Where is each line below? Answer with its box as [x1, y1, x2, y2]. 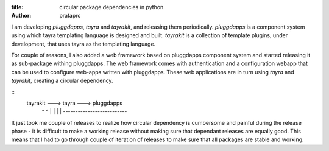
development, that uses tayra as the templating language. [11, 40, 156, 47]
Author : [11, 12, 32, 19]
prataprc [59, 12, 81, 19]
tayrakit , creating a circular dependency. [11, 77, 113, 85]
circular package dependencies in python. [59, 4, 166, 10]
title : [11, 4, 24, 10]
